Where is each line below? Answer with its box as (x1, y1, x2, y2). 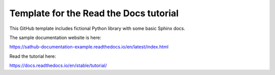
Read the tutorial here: (9, 53, 56, 59)
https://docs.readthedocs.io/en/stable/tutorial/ (9, 62, 107, 68)
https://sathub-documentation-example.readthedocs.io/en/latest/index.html (9, 44, 169, 50)
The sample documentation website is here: (9, 34, 101, 41)
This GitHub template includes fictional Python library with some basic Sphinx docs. (9, 25, 185, 31)
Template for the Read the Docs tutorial (9, 8, 179, 19)
